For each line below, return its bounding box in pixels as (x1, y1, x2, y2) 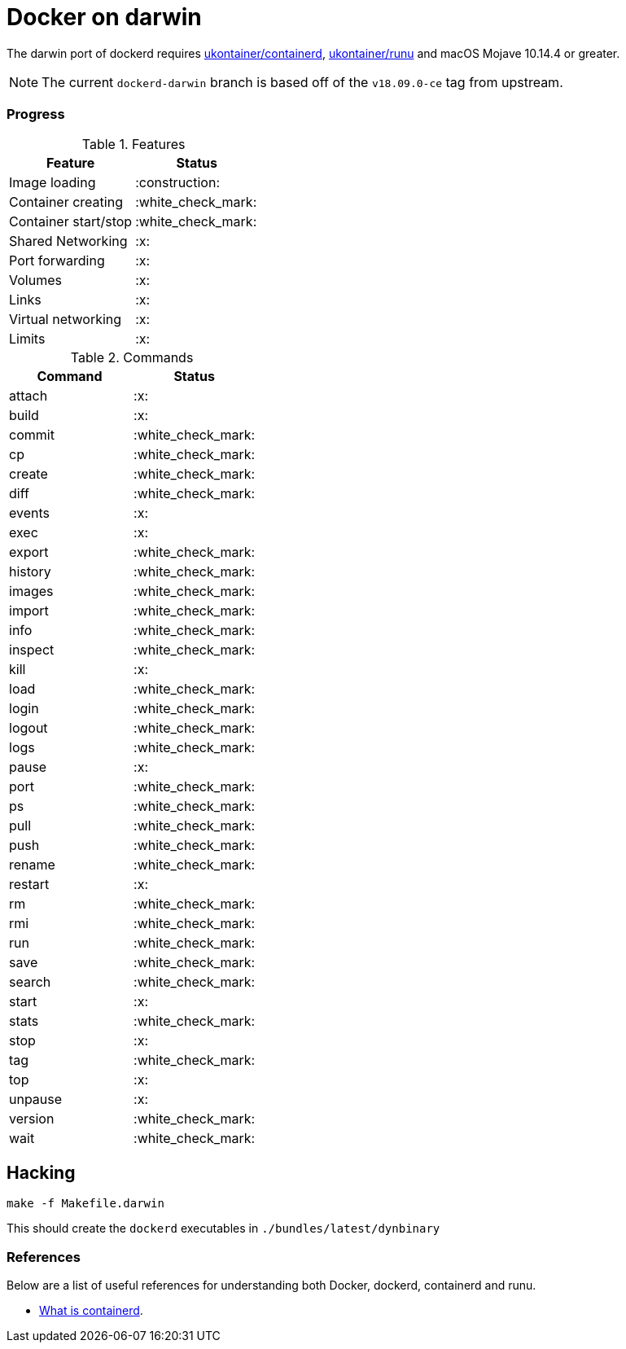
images (9, 582, 54, 599)
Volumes (9, 271, 62, 288)
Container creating (9, 193, 123, 210)
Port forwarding (9, 252, 105, 269)
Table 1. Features (81, 135, 186, 152)
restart (9, 875, 50, 892)
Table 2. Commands (70, 348, 194, 366)
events (9, 504, 50, 521)
